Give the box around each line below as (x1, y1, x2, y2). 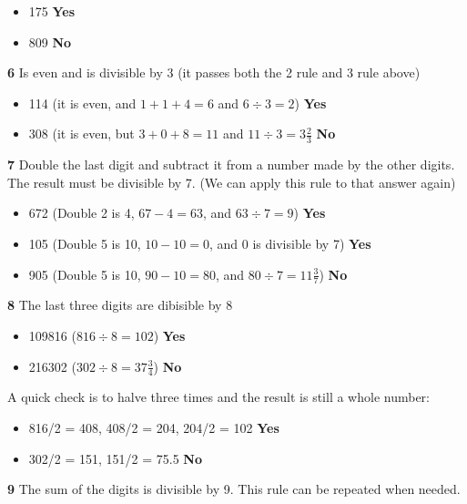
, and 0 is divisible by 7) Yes (209, 233, 371, 252)
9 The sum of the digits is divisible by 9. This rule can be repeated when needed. (7, 479, 461, 499)
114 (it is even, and (28, 93, 137, 112)
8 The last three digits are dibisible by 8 (7, 295, 233, 314)
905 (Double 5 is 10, (28, 264, 141, 283)
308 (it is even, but (28, 124, 135, 143)
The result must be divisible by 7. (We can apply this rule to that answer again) (7, 172, 456, 191)
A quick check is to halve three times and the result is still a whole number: (7, 387, 431, 406)
